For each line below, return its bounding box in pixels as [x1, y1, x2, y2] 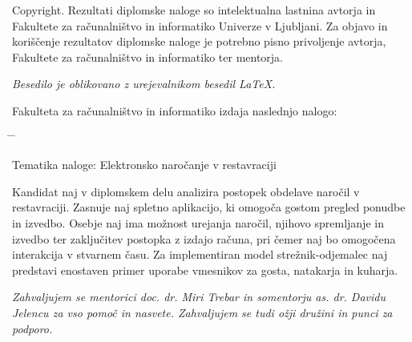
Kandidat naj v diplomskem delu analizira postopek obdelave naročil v [12, 183, 360, 199]
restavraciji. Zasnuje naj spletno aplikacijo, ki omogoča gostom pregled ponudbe [12, 199, 406, 215]
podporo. [12, 320, 53, 336]
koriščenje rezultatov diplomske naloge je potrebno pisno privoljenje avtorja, [12, 33, 386, 50]
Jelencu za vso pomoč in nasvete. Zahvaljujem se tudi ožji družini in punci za [12, 304, 393, 320]
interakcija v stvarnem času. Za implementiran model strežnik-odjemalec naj [12, 246, 388, 263]
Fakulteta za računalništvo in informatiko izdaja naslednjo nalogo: [12, 102, 337, 119]
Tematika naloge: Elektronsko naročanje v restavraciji [12, 156, 277, 173]
